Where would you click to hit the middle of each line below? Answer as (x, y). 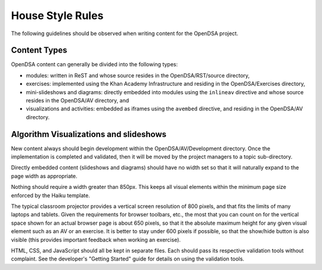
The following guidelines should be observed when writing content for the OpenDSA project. (125, 33)
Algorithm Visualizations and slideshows (89, 134)
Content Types (39, 50)
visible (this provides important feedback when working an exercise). (96, 240)
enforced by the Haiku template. (51, 195)
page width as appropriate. (44, 176)
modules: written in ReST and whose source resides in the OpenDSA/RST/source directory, (138, 75)
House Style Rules (57, 15)
